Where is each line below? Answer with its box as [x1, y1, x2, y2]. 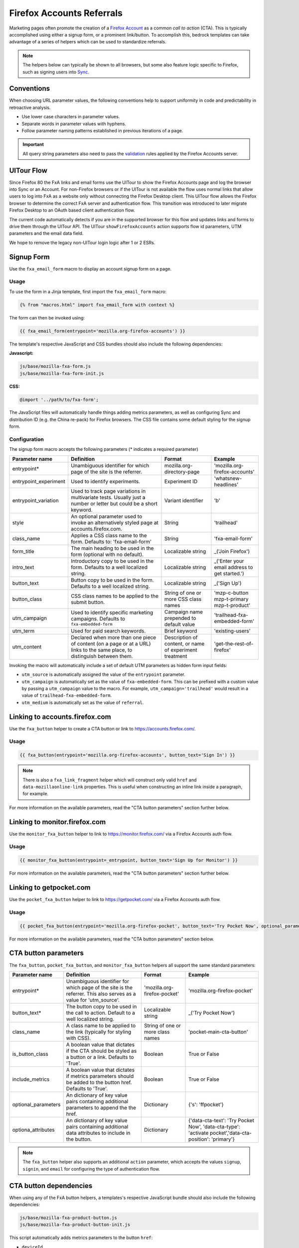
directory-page [164, 468, 200, 475]
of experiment [164, 646, 197, 653]
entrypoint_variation [12, 497, 59, 504]
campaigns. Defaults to [70, 616, 126, 623]
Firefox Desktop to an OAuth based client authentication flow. [9, 207, 136, 213]
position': [188, 1136, 210, 1143]
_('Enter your [214, 557, 244, 564]
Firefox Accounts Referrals [9, 7, 123, 18]
